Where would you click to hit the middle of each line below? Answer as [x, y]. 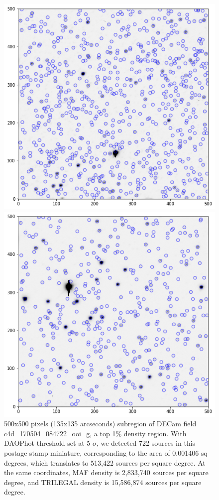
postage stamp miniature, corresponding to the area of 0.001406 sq [106, 453]
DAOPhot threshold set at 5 [47, 443]
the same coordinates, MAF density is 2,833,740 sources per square [106, 472]
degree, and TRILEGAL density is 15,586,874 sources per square [103, 482]
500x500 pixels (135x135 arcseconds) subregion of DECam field [100, 424]
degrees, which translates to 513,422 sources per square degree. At [105, 462]
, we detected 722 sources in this [146, 443]
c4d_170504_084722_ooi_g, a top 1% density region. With [95, 433]
